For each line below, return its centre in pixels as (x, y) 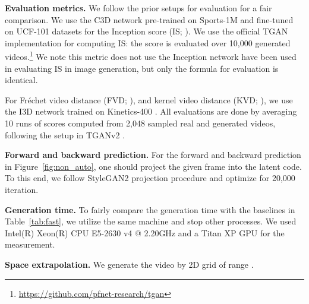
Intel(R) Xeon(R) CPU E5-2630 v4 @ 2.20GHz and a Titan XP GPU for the (145, 232)
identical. (21, 80)
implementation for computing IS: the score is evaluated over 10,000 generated (148, 42)
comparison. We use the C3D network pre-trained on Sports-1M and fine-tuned (149, 19)
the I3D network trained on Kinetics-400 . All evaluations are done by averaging (151, 111)
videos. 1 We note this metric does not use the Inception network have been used (151, 56)
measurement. (30, 244)
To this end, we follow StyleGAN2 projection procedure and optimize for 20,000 (150, 178)
